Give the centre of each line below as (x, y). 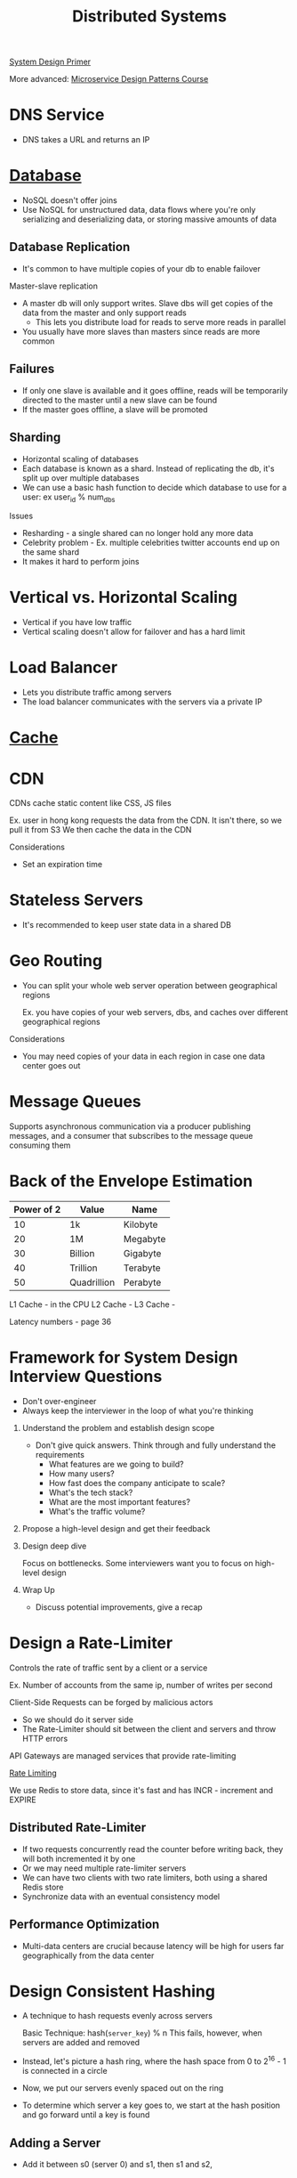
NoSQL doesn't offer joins (69, 200)
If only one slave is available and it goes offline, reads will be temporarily (155, 390)
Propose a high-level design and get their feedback (116, 1528)
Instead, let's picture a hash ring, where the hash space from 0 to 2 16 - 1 (154, 2060)
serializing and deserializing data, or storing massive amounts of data (149, 219)
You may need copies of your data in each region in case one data (143, 1056)
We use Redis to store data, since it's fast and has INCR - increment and (141, 1790)
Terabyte (142, 1268)
